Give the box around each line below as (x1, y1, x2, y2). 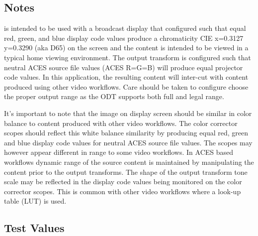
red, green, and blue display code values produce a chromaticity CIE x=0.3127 (4, 32, 244, 43)
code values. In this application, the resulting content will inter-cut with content (4, 72, 249, 82)
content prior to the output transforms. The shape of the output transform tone (4, 166, 248, 177)
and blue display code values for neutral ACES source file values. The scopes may (4, 137, 253, 147)
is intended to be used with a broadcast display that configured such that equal (4, 23, 246, 33)
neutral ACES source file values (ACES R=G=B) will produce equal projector (4, 62, 243, 72)
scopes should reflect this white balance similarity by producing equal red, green (4, 127, 248, 138)
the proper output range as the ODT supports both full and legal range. (4, 91, 224, 102)
